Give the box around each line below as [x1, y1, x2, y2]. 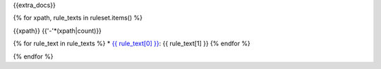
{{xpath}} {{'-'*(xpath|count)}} [13, 26, 102, 35]
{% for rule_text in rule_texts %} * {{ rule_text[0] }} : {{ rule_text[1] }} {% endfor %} [13, 39, 250, 48]
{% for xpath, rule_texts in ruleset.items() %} [13, 14, 143, 22]
